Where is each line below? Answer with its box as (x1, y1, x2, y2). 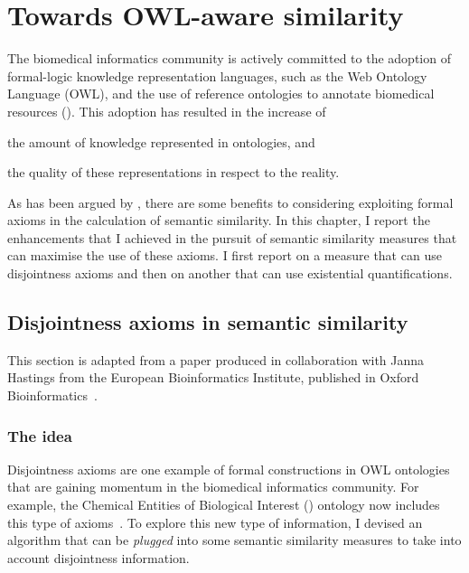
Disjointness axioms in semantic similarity (7, 308, 408, 336)
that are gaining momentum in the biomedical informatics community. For (7, 477, 419, 496)
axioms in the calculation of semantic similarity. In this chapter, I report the (7, 211, 430, 230)
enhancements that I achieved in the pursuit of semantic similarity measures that (7, 228, 457, 247)
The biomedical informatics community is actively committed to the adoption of (7, 49, 451, 68)
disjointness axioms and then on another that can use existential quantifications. (7, 264, 453, 283)
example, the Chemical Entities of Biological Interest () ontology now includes (7, 495, 440, 514)
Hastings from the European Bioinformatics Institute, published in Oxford (7, 368, 419, 387)
